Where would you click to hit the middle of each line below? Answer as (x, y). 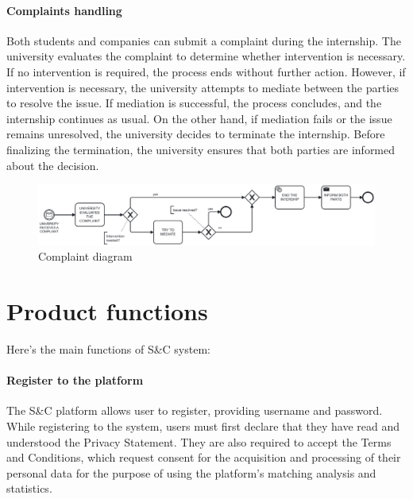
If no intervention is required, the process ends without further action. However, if (206, 71)
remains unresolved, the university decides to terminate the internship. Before (196, 134)
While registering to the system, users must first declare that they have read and (203, 426)
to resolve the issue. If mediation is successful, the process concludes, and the (194, 103)
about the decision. (53, 165)
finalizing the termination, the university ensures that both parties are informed (201, 149)
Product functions (107, 311)
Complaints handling (64, 10)
